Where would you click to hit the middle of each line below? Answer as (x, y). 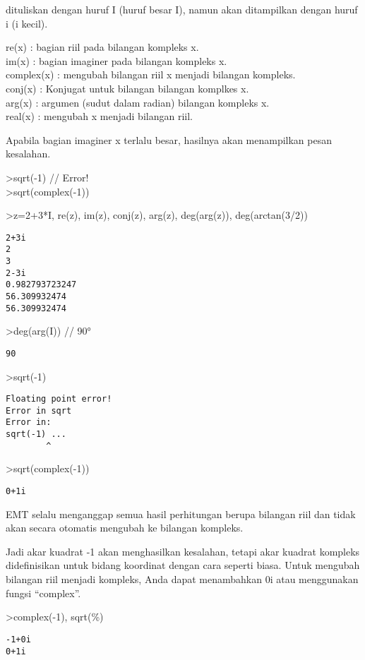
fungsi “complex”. (43, 593)
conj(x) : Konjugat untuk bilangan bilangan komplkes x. (127, 88)
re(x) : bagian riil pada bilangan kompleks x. (102, 47)
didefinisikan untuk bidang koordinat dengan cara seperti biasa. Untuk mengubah (183, 565)
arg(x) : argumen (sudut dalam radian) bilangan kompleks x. (138, 102)
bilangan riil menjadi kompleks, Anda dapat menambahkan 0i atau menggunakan (182, 579)
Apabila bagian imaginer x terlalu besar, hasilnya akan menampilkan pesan (169, 139)
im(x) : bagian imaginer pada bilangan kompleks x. (116, 60)
